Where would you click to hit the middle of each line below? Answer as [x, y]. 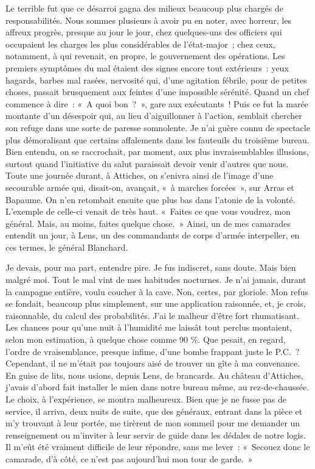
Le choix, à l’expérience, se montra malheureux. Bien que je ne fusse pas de [146, 399]
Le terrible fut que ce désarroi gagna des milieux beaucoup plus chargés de [144, 8]
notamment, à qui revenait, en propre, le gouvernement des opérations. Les [145, 56]
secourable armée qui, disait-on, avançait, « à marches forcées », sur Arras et [150, 187]
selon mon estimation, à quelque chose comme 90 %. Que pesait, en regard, [146, 339]
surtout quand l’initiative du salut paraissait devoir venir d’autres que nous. [147, 163]
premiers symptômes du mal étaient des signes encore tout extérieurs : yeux [147, 67]
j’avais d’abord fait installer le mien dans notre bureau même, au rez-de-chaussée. [157, 387]
